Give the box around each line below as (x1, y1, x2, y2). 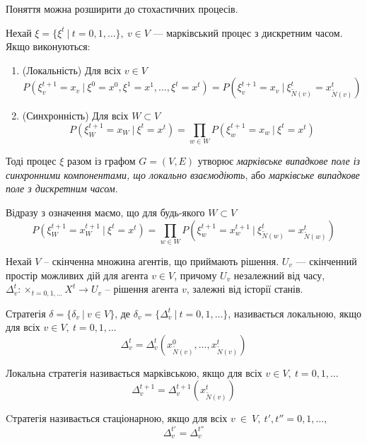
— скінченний (296, 254, 357, 268)
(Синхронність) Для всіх (22, 108, 129, 123)
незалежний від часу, (233, 267, 325, 282)
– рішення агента (105, 281, 179, 296)
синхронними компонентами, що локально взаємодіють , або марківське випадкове (6, 167, 360, 182)
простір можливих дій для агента (6, 267, 148, 282)
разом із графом (67, 153, 136, 168)
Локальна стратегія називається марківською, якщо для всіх (6, 365, 262, 380)
